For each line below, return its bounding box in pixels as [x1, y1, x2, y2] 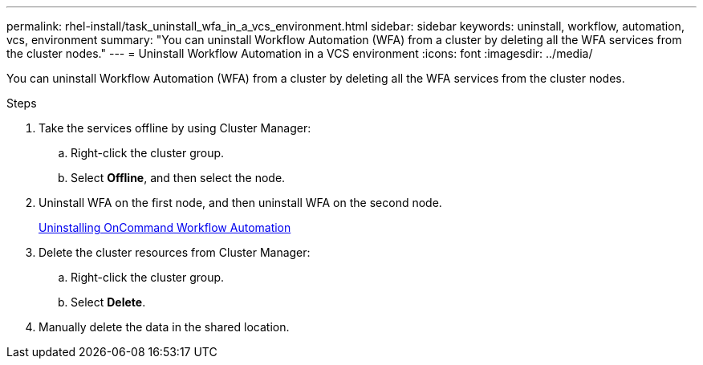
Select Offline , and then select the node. [71, 171, 286, 185]
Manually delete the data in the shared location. [39, 320, 290, 334]
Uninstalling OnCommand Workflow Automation [39, 221, 291, 234]
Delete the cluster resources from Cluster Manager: [39, 245, 311, 259]
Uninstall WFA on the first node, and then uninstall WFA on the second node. [39, 196, 442, 209]
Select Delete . [71, 295, 146, 309]
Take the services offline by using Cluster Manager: [39, 121, 311, 135]
